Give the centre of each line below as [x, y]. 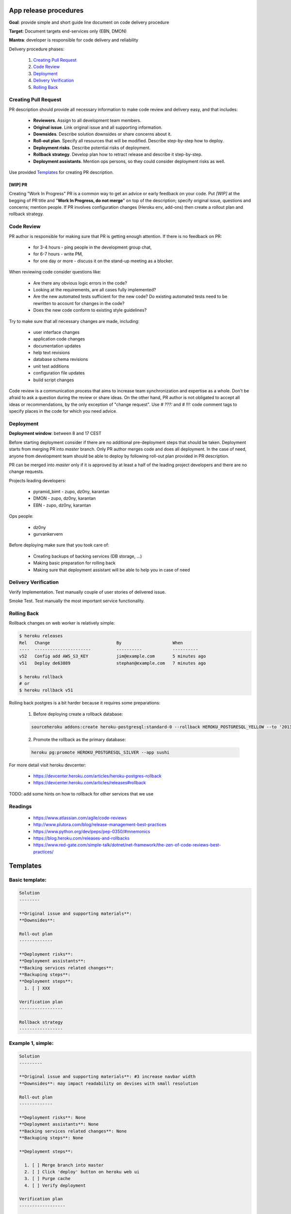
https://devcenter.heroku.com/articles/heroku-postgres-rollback [97, 776]
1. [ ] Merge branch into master [64, 1165]
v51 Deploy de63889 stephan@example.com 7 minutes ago [113, 663]
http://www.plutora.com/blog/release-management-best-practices [100, 825]
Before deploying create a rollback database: [78, 714]
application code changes [59, 339]
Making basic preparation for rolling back [74, 563]
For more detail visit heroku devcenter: [48, 765]
